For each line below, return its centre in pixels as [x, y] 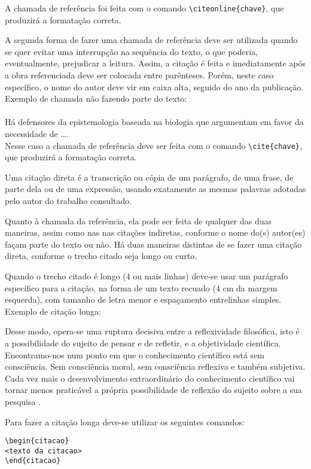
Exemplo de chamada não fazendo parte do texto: [96, 98]
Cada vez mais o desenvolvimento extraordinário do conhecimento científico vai [150, 378]
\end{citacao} [33, 461]
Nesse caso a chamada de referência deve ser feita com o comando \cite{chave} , [153, 145]
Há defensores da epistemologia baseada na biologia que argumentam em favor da [154, 122]
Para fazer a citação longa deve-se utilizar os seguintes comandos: [125, 421]
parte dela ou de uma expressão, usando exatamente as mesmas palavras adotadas [155, 189]
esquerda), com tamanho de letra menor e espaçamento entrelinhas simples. [143, 299]
